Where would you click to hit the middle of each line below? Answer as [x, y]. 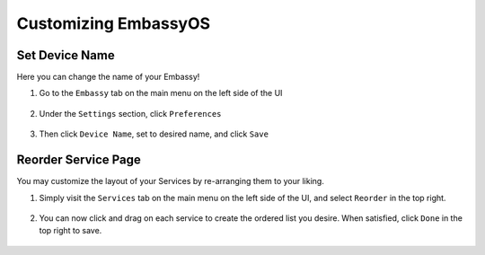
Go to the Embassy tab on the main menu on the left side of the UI [161, 93]
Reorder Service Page [79, 160]
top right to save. [71, 231]
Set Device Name [66, 55]
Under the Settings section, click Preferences [130, 113]
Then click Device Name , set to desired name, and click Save [154, 134]
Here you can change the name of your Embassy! [108, 77]
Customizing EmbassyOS [114, 23]
